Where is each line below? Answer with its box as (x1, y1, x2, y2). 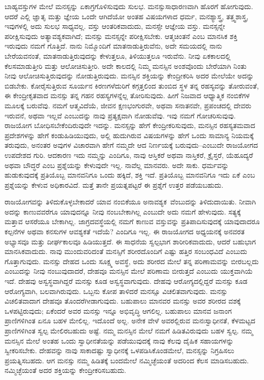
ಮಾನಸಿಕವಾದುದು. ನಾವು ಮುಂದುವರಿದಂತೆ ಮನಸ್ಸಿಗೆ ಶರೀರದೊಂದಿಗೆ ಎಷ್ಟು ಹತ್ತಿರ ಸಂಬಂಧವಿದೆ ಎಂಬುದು (5, 246, 247, 257)
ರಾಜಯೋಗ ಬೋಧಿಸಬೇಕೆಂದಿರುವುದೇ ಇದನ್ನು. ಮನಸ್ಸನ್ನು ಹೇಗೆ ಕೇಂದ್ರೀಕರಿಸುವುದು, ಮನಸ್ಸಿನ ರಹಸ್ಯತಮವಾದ (5, 120, 255, 131)
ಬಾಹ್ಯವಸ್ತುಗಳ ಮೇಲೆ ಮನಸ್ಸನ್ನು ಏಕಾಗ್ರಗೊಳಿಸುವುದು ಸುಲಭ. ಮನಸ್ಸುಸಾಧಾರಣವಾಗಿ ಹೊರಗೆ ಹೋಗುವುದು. (5, 1, 253, 11)
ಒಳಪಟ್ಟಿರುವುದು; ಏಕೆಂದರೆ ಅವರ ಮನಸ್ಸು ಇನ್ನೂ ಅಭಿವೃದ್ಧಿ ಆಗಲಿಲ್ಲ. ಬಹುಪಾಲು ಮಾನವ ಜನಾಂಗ (5, 305, 232, 316)
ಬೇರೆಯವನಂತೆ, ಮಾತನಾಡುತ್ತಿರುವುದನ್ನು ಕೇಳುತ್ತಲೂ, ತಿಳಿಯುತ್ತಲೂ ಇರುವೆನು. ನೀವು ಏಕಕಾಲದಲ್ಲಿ (5, 50, 231, 61)
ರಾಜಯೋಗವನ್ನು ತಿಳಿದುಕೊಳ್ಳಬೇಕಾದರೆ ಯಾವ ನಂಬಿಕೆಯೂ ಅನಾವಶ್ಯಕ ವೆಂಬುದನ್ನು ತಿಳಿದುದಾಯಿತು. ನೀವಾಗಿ (5, 196, 256, 207)
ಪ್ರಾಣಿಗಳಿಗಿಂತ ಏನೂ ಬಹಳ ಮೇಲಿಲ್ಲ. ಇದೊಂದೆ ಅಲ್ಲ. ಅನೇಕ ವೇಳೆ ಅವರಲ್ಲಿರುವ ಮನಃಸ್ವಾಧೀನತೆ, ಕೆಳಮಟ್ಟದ (5, 315, 255, 326)
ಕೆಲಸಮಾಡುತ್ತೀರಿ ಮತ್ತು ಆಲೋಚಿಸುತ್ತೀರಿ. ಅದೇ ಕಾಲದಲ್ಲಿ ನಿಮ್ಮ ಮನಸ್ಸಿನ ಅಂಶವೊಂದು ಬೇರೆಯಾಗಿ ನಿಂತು (5, 60, 247, 71)
